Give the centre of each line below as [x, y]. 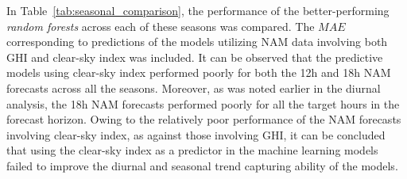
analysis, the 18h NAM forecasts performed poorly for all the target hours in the [203, 103]
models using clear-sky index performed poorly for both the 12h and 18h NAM [199, 72]
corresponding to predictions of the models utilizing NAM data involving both [197, 42]
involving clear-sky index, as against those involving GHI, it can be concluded [196, 134]
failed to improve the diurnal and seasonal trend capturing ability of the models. [202, 165]
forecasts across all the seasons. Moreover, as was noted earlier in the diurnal [194, 88]
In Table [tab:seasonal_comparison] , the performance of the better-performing [198, 10]
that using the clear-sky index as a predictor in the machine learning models [192, 150]
